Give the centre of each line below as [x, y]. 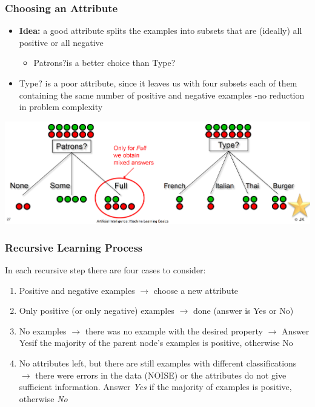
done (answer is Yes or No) [243, 311]
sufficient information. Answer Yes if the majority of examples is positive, [155, 387]
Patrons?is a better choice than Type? [104, 63]
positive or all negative [61, 42]
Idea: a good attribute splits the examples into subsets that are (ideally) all [161, 31]
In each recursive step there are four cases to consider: [105, 270]
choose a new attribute [196, 290]
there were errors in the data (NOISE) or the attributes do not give [161, 375]
